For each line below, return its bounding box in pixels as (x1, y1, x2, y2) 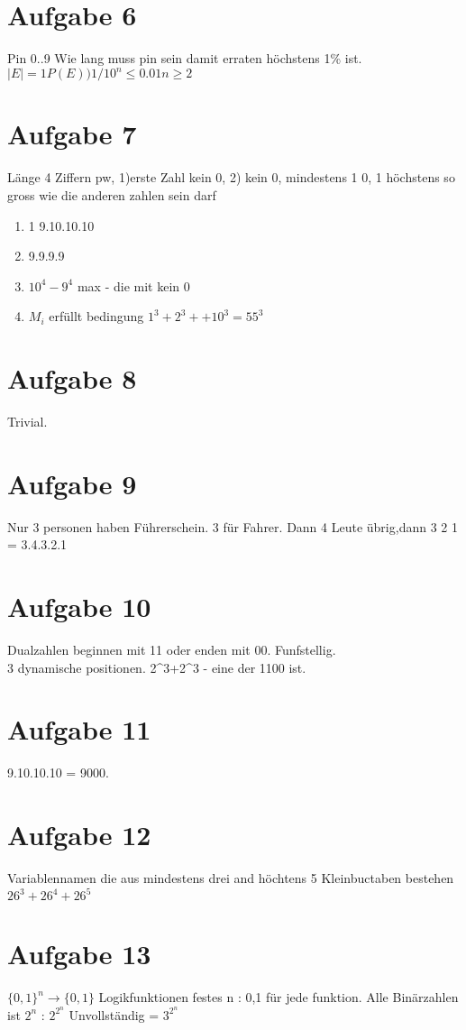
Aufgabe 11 (7, 711, 151, 748)
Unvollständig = (69, 1005, 160, 1024)
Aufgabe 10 (7, 588, 151, 625)
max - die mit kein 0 (77, 276, 190, 295)
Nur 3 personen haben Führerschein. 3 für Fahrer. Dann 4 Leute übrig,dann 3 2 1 (7, 517, 458, 536)
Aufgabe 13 (7, 935, 151, 972)
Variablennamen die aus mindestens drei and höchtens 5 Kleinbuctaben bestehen (7, 869, 454, 887)
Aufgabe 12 (7, 816, 151, 853)
